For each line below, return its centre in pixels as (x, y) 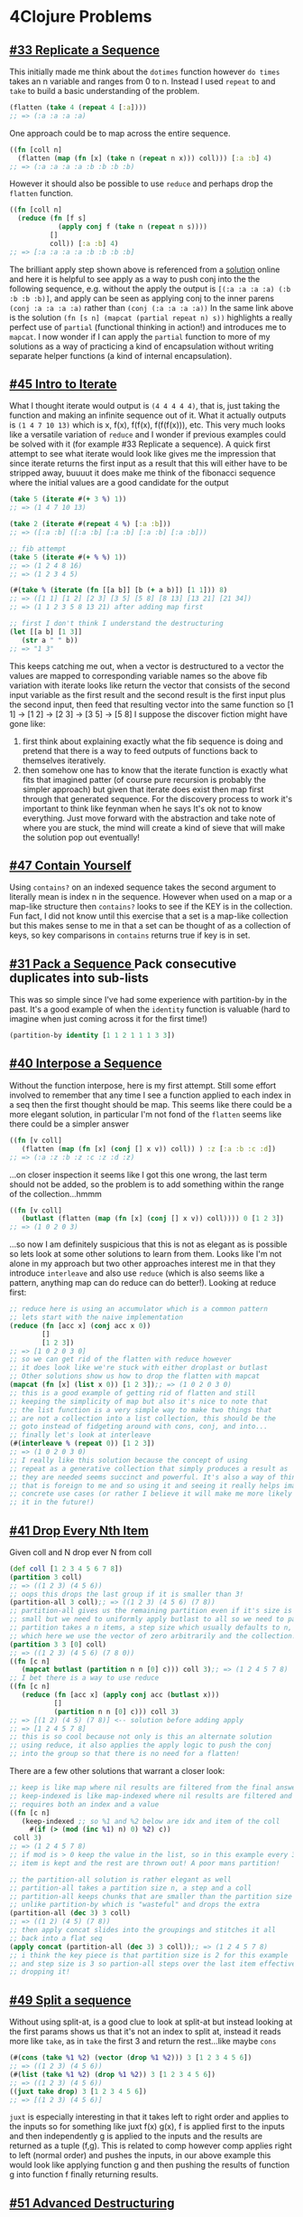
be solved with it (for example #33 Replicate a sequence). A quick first (140, 444)
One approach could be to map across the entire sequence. (120, 133)
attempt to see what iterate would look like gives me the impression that (143, 454)
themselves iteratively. (64, 760)
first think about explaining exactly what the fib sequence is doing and (153, 741)
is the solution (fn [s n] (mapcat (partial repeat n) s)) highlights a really (151, 317)
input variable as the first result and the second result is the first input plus (147, 694)
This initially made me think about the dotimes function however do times (145, 71)
